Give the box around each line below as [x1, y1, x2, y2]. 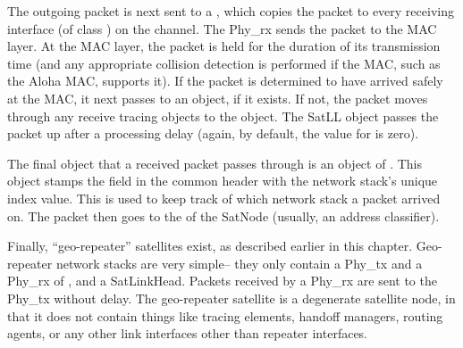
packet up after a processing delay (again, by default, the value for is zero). [7, 124, 419, 143]
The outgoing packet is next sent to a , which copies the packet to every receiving [7, 2, 454, 20]
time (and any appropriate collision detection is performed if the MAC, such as [7, 54, 441, 72]
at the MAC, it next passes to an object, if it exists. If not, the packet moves [7, 88, 428, 107]
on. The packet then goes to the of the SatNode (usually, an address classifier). [7, 206, 440, 225]
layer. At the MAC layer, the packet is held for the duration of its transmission [7, 37, 441, 55]
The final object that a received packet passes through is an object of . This [7, 153, 422, 172]
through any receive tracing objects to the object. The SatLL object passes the [7, 106, 439, 125]
